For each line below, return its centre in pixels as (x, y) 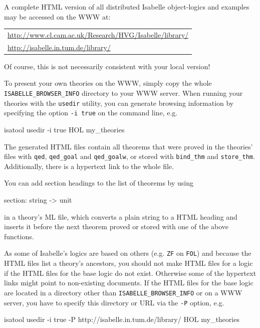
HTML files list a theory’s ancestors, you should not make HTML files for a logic (128, 263)
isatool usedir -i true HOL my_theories (64, 130)
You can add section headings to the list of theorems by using (99, 183)
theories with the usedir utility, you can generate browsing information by (119, 103)
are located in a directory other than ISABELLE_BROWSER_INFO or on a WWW (123, 292)
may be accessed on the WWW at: (57, 16)
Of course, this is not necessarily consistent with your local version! (107, 66)
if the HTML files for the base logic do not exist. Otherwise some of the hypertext (130, 273)
